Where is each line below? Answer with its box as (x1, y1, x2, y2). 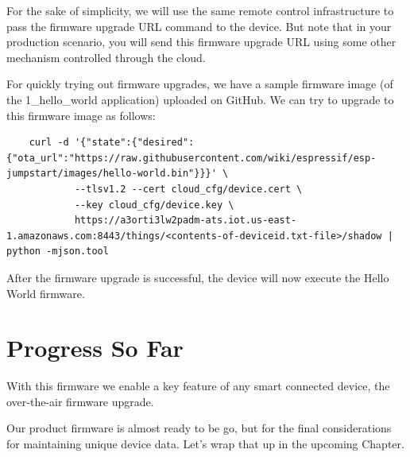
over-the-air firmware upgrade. (6, 393, 154, 409)
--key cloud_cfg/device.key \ (74, 199, 234, 211)
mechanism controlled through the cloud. (6, 48, 206, 65)
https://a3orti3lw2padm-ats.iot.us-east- (74, 215, 297, 227)
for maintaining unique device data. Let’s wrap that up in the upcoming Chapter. (6, 436, 404, 451)
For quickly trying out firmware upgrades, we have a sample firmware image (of (6, 76, 393, 92)
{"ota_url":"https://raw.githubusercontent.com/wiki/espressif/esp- (6, 152, 377, 164)
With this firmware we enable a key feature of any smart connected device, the (6, 378, 390, 394)
